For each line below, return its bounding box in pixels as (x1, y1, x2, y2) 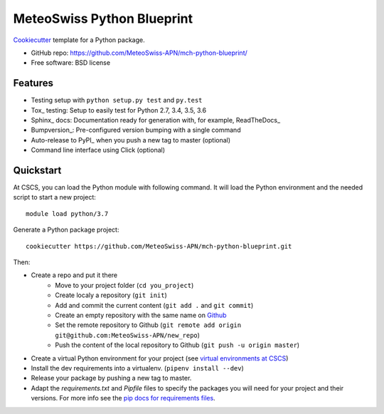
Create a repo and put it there (31, 271, 118, 279)
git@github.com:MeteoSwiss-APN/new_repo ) (55, 331, 201, 339)
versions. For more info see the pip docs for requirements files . (31, 394, 216, 403)
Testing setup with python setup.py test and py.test (31, 96, 203, 105)
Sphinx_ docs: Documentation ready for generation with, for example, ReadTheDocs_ (31, 116, 281, 125)
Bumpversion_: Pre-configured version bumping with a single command (31, 125, 241, 135)
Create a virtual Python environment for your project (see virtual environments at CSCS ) (31, 353, 289, 363)
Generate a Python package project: (13, 225, 119, 234)
